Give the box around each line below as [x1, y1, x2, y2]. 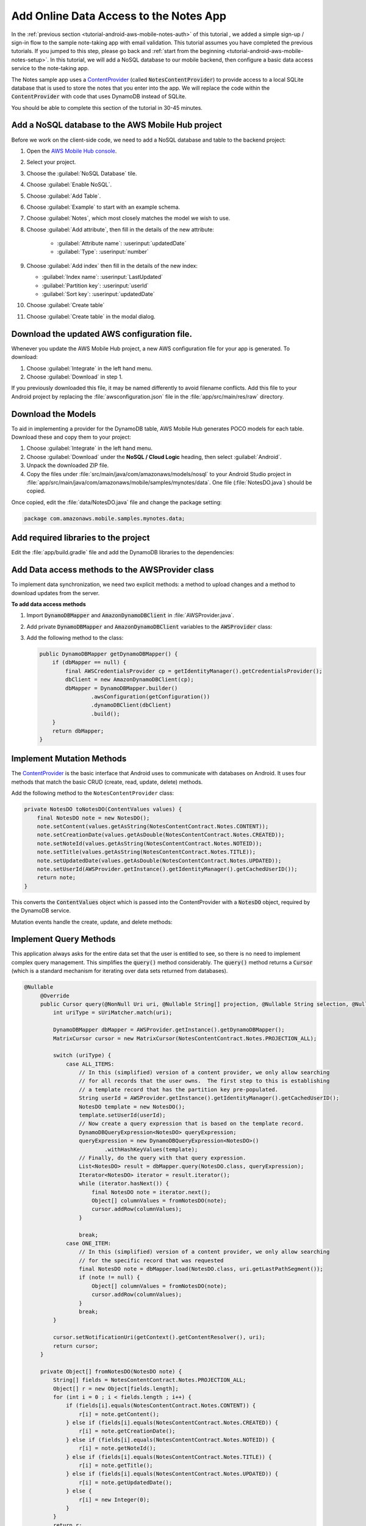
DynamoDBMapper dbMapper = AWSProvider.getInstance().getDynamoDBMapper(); [52, 1026, 285, 1033]
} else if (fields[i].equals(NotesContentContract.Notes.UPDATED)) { [66, 1470, 279, 1477]
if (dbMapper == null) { [52, 659, 127, 666]
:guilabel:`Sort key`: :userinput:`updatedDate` [41, 291, 155, 298]
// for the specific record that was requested [78, 1257, 224, 1264]
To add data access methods [11, 600, 87, 607]
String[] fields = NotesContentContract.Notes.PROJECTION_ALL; [52, 1376, 246, 1384]
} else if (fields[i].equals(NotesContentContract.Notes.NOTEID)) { [66, 1436, 276, 1443]
